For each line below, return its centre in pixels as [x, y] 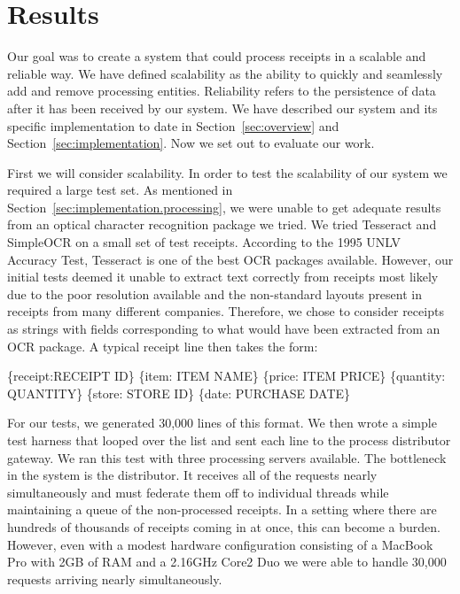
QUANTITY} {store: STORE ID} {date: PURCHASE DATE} [179, 393]
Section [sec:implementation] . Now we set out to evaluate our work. [191, 143]
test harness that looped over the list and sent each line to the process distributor [229, 440]
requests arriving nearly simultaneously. [115, 579]
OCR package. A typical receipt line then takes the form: [163, 346]
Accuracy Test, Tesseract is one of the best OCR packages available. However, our [230, 259]
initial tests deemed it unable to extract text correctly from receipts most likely [223, 277]
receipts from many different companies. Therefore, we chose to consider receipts [226, 311]
